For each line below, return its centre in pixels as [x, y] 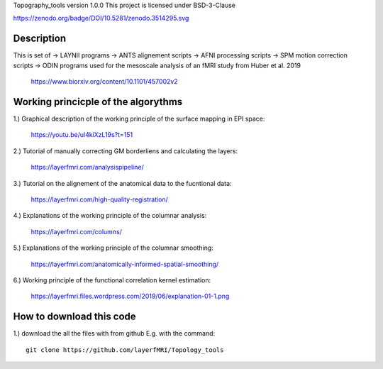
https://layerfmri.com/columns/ [76, 231]
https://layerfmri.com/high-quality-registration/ [99, 199]
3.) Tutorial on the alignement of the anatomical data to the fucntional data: [122, 183]
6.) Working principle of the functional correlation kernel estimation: [112, 280]
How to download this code [74, 317]
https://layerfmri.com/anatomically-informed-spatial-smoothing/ [125, 264]
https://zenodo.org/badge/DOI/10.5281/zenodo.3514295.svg [101, 18]
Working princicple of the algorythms [98, 102]
